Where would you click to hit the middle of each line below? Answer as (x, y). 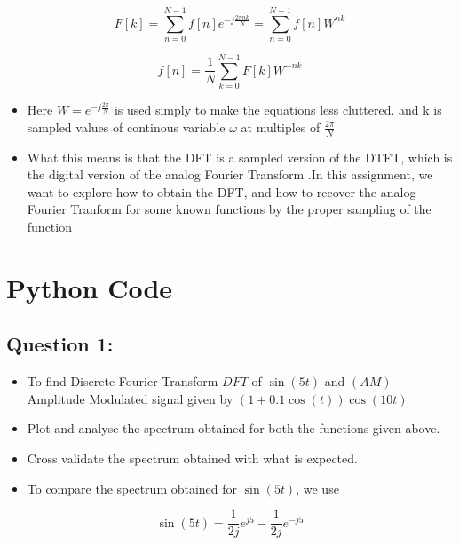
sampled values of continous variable (126, 126)
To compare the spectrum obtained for (132, 488)
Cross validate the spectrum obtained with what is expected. (192, 458)
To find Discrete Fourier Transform (123, 381)
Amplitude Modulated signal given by (130, 398)
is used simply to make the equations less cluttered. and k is (278, 110)
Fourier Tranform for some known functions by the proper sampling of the (229, 209)
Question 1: (60, 344)
